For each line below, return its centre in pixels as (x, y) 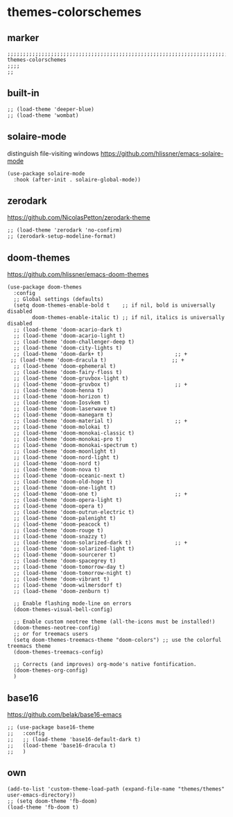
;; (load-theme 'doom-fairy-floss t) (68, 373)
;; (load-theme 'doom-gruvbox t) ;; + (101, 385)
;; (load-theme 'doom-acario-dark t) (68, 330)
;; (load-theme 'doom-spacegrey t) (65, 561)
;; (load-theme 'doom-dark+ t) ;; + (101, 354)
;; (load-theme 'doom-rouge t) (59, 531)
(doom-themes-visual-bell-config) (63, 610)
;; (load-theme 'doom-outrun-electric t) (74, 512)
